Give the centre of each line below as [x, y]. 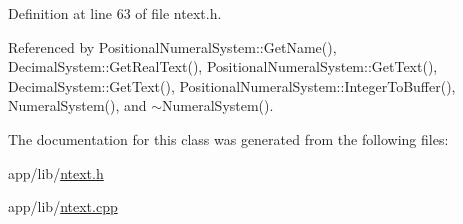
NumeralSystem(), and [77, 105]
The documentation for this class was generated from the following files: [228, 138]
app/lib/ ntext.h [56, 172]
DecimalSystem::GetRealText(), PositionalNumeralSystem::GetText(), [223, 66]
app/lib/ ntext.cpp [63, 206]
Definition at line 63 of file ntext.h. [115, 13]
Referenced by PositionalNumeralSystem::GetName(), [172, 46]
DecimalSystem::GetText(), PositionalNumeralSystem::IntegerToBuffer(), [232, 85]
